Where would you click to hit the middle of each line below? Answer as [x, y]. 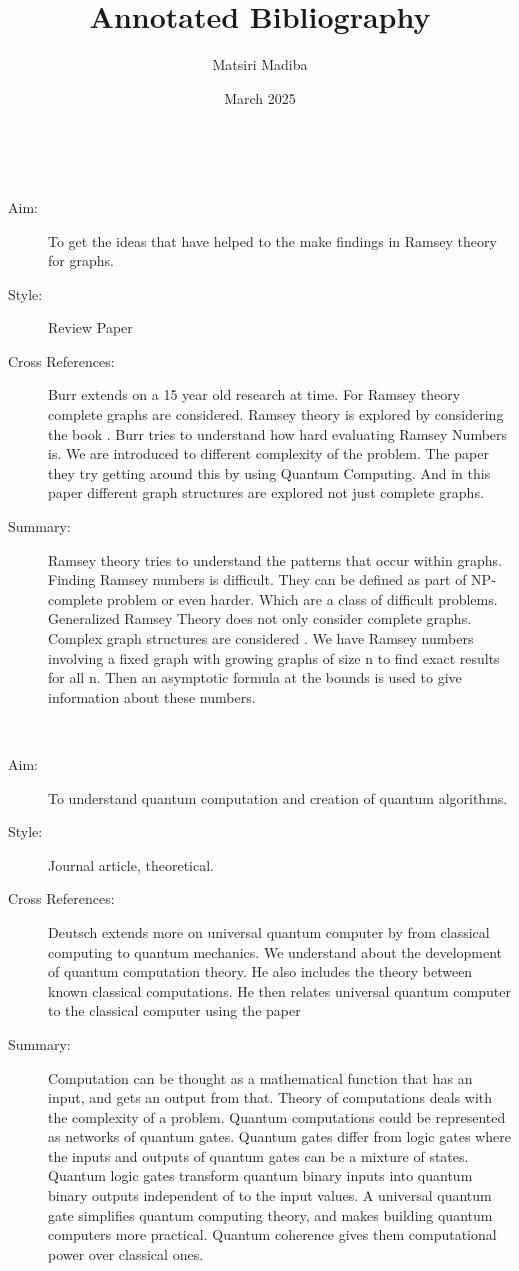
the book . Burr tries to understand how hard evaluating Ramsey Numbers [278, 433]
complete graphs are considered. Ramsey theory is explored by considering [276, 414]
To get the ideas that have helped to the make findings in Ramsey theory [272, 240]
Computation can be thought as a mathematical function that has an [260, 1077]
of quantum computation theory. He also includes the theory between [260, 971]
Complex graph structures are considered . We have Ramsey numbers [261, 638]
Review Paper [90, 327]
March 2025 [260, 97]
